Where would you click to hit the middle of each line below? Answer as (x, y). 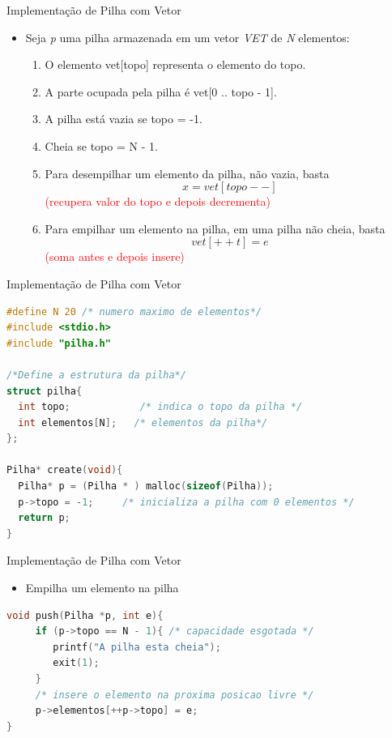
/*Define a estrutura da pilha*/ (96, 375)
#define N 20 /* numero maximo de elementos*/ (134, 311)
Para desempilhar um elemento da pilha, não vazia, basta (187, 173)
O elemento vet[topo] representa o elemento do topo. (175, 64)
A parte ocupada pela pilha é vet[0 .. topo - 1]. (161, 91)
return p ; (44, 518)
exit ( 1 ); (76, 663)
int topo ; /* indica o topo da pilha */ (160, 407)
